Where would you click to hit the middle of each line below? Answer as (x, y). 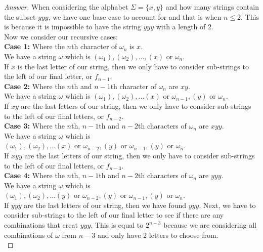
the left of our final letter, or (48, 76)
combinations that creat (41, 225)
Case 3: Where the (34, 126)
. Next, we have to (227, 205)
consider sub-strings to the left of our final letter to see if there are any (114, 215)
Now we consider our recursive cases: (61, 36)
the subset (20, 16)
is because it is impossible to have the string (73, 27)
